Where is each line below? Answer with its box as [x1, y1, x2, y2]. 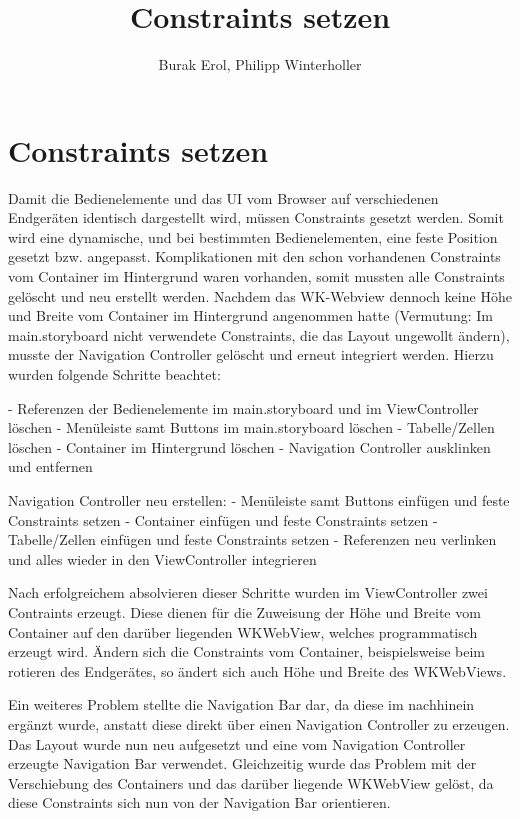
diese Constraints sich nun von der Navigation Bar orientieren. [8, 792, 391, 813]
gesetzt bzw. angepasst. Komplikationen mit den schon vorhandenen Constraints [8, 246, 501, 267]
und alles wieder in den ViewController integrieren [8, 548, 317, 569]
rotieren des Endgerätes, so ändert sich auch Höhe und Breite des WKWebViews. [8, 660, 507, 681]
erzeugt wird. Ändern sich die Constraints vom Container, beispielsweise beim [8, 641, 486, 662]
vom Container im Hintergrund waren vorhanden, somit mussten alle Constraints [8, 266, 505, 287]
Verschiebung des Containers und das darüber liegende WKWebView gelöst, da [8, 772, 494, 793]
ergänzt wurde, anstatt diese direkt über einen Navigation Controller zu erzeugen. [8, 713, 510, 734]
